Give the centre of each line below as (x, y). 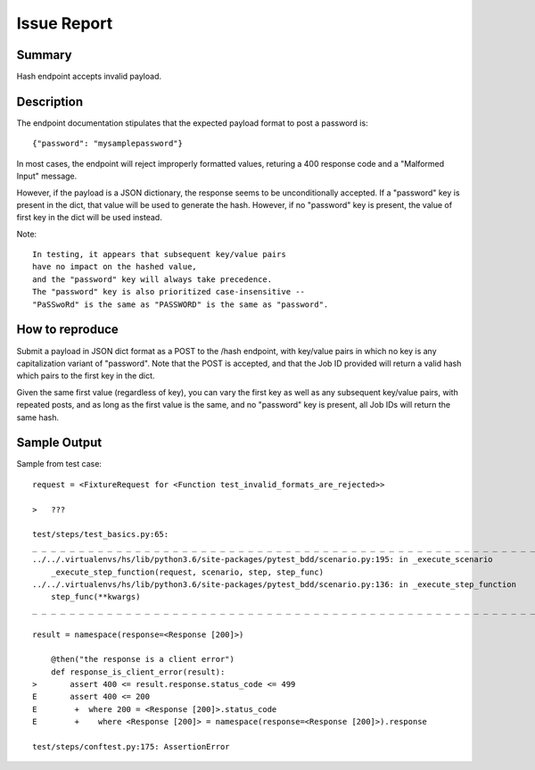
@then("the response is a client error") (143, 659)
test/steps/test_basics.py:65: (101, 534)
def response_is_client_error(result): (138, 672)
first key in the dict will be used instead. (89, 218)
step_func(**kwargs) (95, 597)
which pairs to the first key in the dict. (86, 376)
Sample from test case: (59, 464)
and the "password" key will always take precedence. (152, 279)
